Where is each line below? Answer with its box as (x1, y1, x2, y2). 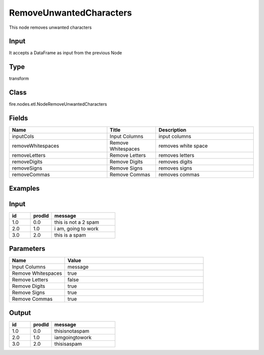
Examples (9, 184, 40, 193)
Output (9, 309, 31, 317)
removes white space (158, 142, 208, 149)
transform (9, 76, 29, 82)
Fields (9, 114, 28, 122)
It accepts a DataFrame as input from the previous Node (9, 50, 122, 56)
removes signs (158, 165, 193, 172)
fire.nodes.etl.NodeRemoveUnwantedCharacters (9, 101, 107, 107)
